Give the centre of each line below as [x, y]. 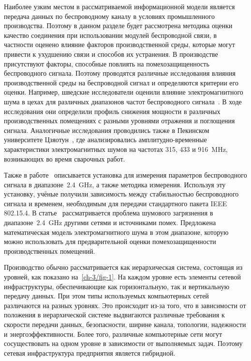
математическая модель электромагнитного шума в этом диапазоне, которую [116, 232]
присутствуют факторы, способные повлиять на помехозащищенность [107, 63]
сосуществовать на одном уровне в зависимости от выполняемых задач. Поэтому [123, 343]
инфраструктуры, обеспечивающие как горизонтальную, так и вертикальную [117, 286]
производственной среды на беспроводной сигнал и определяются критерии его [121, 82]
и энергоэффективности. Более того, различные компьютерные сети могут [113, 334]
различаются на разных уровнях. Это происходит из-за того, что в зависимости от [125, 305]
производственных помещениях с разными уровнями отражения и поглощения [119, 121]
